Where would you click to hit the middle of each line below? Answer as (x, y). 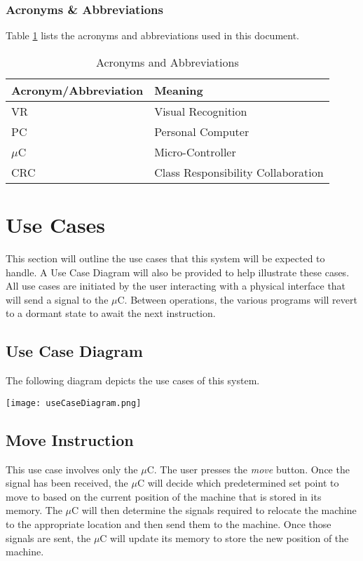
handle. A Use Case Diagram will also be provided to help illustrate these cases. (178, 272)
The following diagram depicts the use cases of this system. (133, 380)
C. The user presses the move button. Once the (248, 469)
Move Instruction (70, 439)
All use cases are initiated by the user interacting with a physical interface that (176, 286)
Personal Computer (202, 131)
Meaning (179, 90)
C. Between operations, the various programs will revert (237, 299)
